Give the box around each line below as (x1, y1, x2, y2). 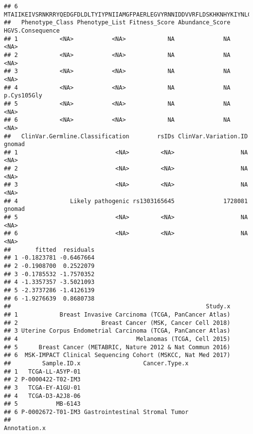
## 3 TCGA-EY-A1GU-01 (4, 384, 81, 391)
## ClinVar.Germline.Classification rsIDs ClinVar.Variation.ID (4, 132, 248, 140)
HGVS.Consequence (4, 27, 60, 34)
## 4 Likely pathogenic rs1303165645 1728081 (4, 197, 248, 205)
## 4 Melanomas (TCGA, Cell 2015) (4, 335, 231, 342)
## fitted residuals (4, 246, 95, 253)
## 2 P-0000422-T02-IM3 (4, 376, 81, 383)
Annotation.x (4, 425, 46, 432)
